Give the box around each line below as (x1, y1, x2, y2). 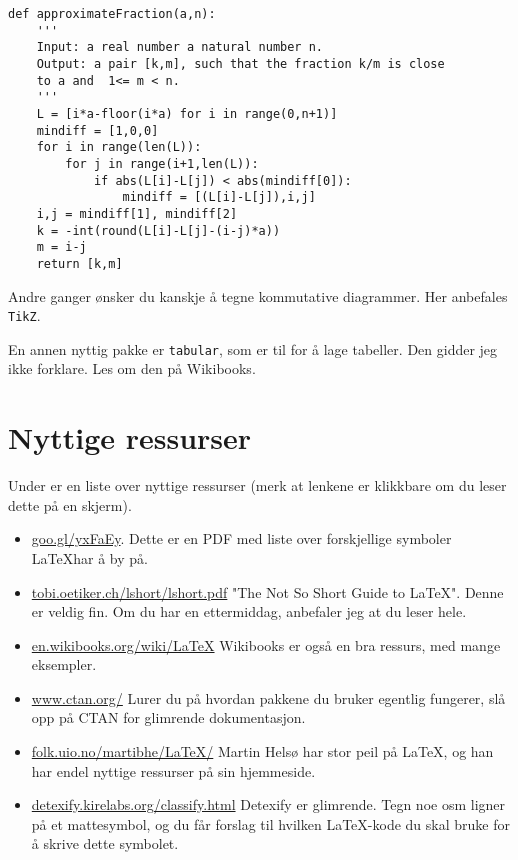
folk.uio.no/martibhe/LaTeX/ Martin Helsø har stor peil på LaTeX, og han (31, 741, 494, 762)
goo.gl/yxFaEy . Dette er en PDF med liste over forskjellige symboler (31, 528, 452, 549)
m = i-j (36, 240, 87, 255)
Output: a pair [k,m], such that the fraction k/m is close (36, 56, 445, 71)
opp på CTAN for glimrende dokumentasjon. (31, 707, 306, 728)
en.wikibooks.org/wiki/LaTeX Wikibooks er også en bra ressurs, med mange (31, 634, 501, 655)
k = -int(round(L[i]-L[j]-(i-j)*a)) (36, 223, 281, 238)
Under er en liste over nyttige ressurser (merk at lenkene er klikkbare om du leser (8, 475, 507, 496)
